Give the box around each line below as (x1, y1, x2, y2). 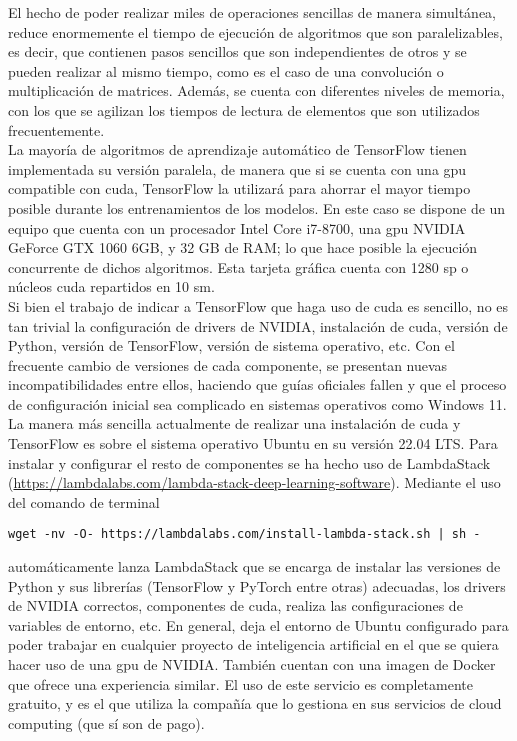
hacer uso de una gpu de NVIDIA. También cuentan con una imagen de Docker (8, 654, 496, 675)
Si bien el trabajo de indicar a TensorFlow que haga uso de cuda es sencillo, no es (8, 295, 509, 316)
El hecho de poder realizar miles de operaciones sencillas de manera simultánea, (8, 2, 497, 22)
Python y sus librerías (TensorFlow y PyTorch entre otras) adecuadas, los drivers (8, 575, 506, 596)
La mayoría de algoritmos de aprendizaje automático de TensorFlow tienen (8, 139, 467, 160)
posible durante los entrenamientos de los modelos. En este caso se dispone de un (8, 197, 506, 218)
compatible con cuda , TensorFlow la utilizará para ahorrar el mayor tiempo (8, 178, 471, 199)
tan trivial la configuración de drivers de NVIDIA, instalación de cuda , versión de (8, 315, 508, 336)
